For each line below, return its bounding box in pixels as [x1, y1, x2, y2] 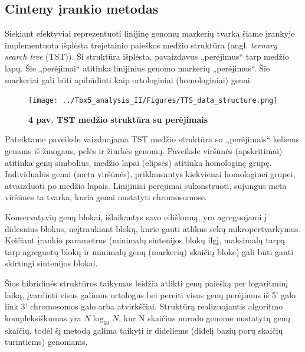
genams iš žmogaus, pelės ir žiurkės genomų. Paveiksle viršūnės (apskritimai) [5, 145, 283, 157]
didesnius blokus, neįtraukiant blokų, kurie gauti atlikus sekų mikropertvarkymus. [5, 222, 301, 234]
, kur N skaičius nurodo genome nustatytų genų [119, 311, 290, 324]
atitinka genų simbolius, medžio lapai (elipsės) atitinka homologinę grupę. [5, 156, 272, 168]
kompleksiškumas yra [5, 311, 81, 324]
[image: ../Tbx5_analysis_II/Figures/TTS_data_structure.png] [28, 96, 278, 105]
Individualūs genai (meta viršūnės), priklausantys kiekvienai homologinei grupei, [5, 168, 296, 180]
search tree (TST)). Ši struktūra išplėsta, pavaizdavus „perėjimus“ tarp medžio [5, 50, 289, 63]
